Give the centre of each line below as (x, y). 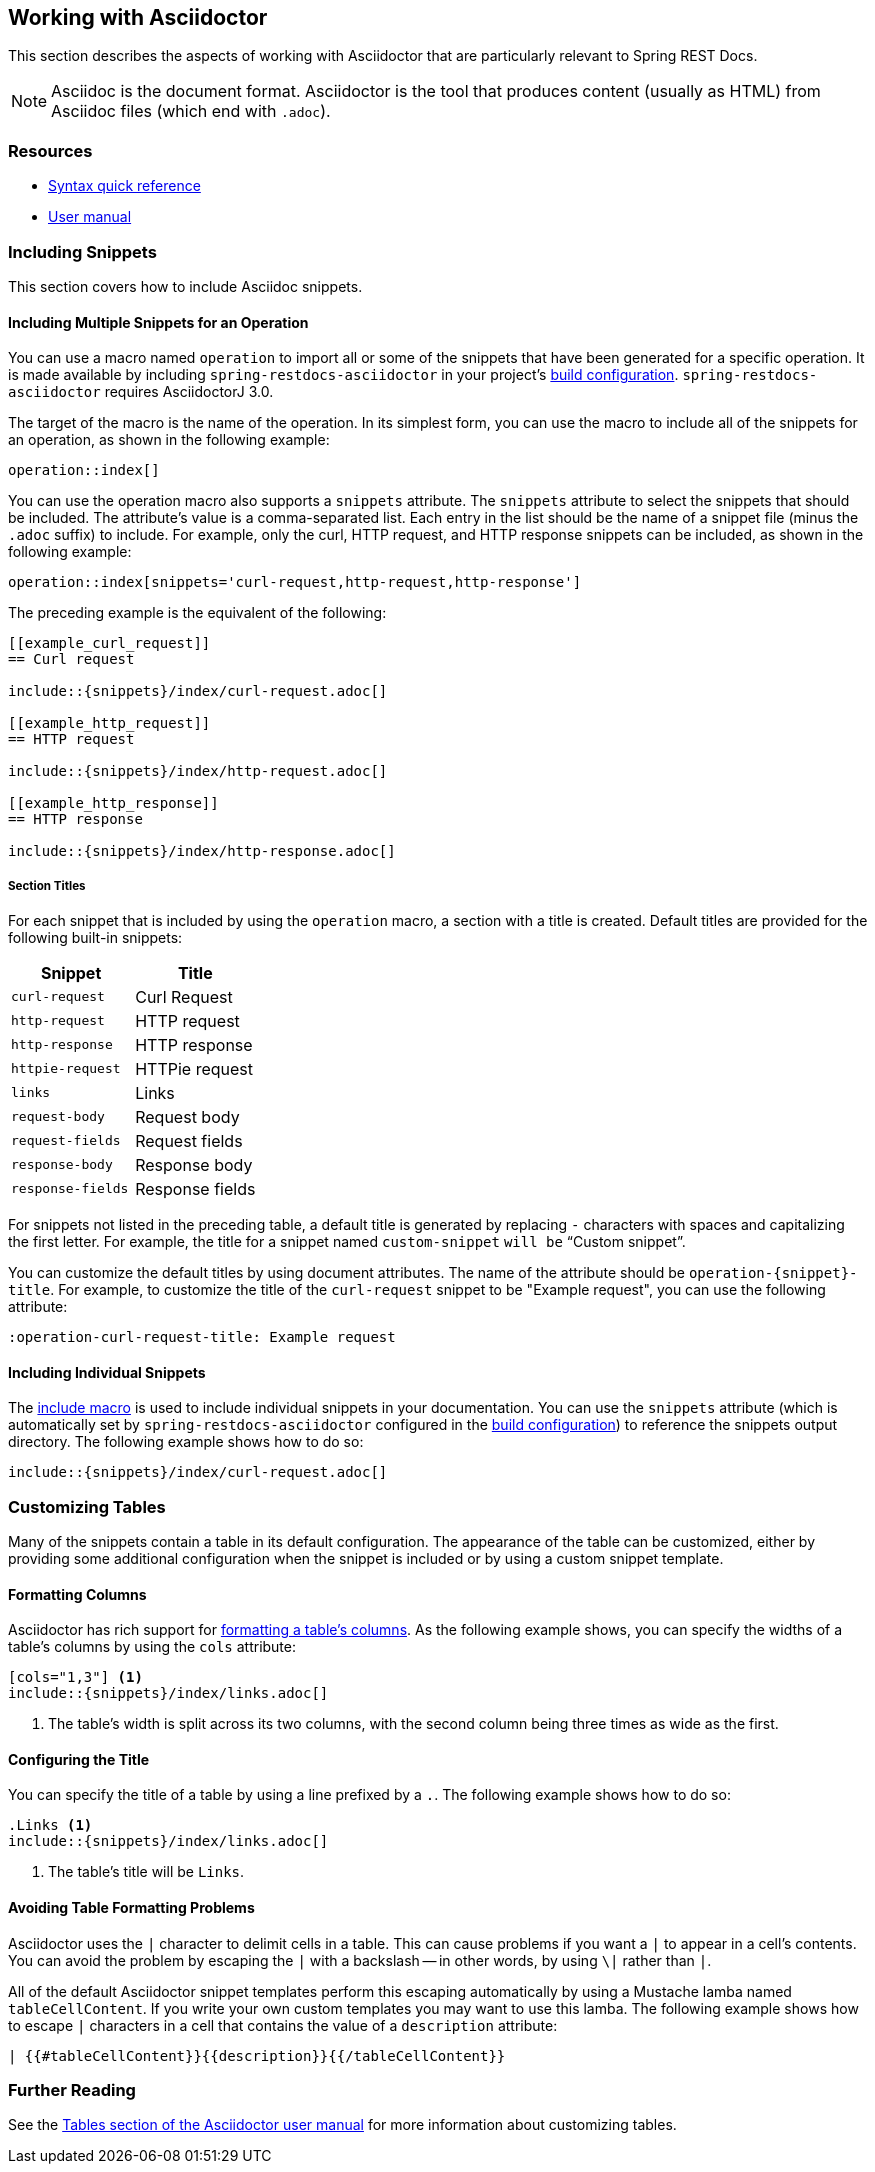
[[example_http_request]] (109, 723)
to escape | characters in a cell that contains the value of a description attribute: (283, 2025)
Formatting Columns (77, 1594)
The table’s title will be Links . (146, 1872)
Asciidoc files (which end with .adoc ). (191, 111)
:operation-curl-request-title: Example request (202, 1336)
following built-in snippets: (95, 937)
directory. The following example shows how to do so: (186, 1442)
